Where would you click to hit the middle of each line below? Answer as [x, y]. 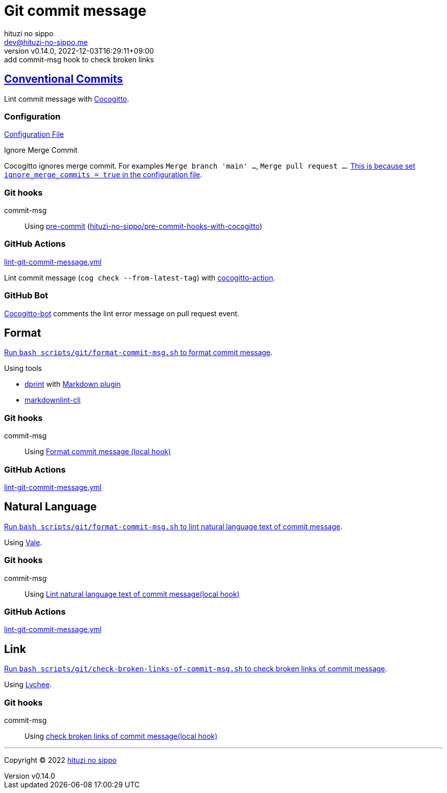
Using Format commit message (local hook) [98, 452]
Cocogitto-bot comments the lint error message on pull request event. [122, 313]
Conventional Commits [64, 79]
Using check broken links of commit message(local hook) [121, 736]
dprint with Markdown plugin [73, 384]
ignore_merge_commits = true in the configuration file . [103, 175]
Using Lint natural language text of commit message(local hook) [132, 594]
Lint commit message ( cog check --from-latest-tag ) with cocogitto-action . [140, 277]
